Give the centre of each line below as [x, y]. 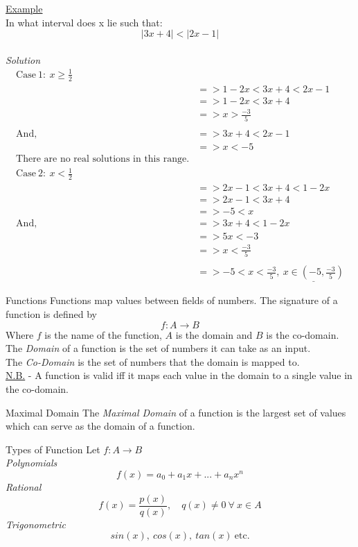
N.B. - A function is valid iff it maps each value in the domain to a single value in [179, 375]
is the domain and [214, 334]
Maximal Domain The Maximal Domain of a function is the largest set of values [176, 412]
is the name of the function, [103, 334]
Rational [24, 487]
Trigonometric [36, 524]
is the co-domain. [303, 334]
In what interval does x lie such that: [84, 22]
